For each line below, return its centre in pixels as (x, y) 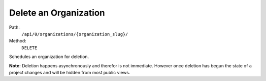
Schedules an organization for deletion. (49, 57)
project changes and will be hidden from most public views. (70, 72)
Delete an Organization (57, 13)
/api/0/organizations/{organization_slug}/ (75, 34)
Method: (18, 41)
